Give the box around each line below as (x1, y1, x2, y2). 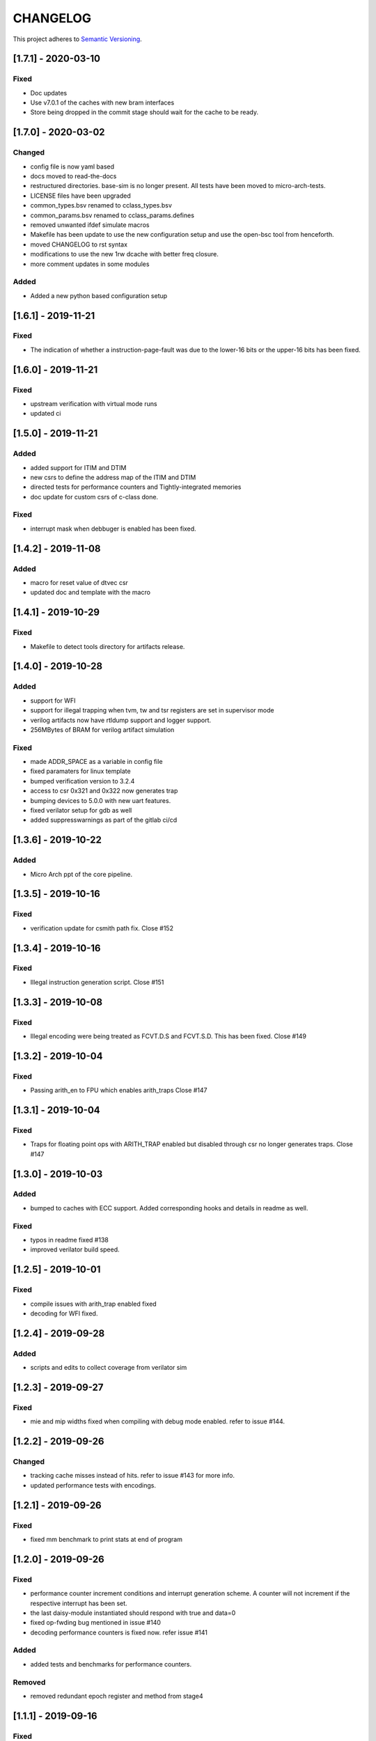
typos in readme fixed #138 (30, 1236, 109, 1244)
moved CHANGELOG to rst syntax (30, 240, 128, 249)
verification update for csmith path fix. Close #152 (30, 923, 174, 932)
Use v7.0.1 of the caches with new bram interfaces (30, 98, 175, 107)
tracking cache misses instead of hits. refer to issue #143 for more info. (30, 1471, 235, 1480)
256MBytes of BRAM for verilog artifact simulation (30, 725, 175, 734)
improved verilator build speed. (30, 1245, 120, 1254)
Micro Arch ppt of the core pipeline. (30, 870, 132, 878)
